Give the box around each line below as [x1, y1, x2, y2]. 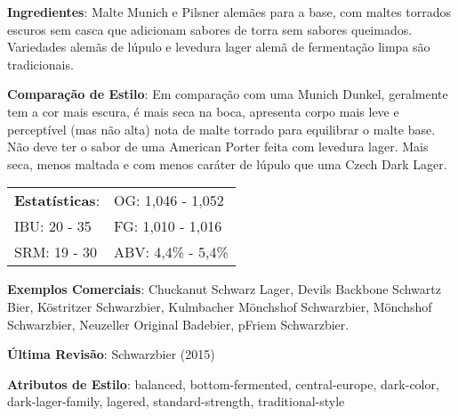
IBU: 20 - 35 [14, 216, 92, 237]
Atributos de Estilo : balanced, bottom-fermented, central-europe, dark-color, [7, 374, 439, 393]
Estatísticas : [14, 190, 100, 211]
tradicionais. [7, 54, 74, 73]
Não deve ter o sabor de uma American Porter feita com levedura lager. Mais [7, 137, 429, 156]
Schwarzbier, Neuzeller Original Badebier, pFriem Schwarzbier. [7, 314, 350, 333]
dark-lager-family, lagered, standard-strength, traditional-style [7, 392, 345, 411]
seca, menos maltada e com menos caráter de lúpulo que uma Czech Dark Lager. [7, 154, 447, 173]
